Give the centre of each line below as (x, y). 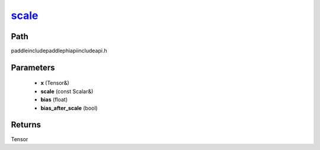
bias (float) (54, 100)
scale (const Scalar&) (67, 91)
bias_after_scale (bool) (69, 108)
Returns (26, 125)
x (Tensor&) (55, 83)
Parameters (33, 67)
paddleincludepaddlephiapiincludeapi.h (59, 51)
